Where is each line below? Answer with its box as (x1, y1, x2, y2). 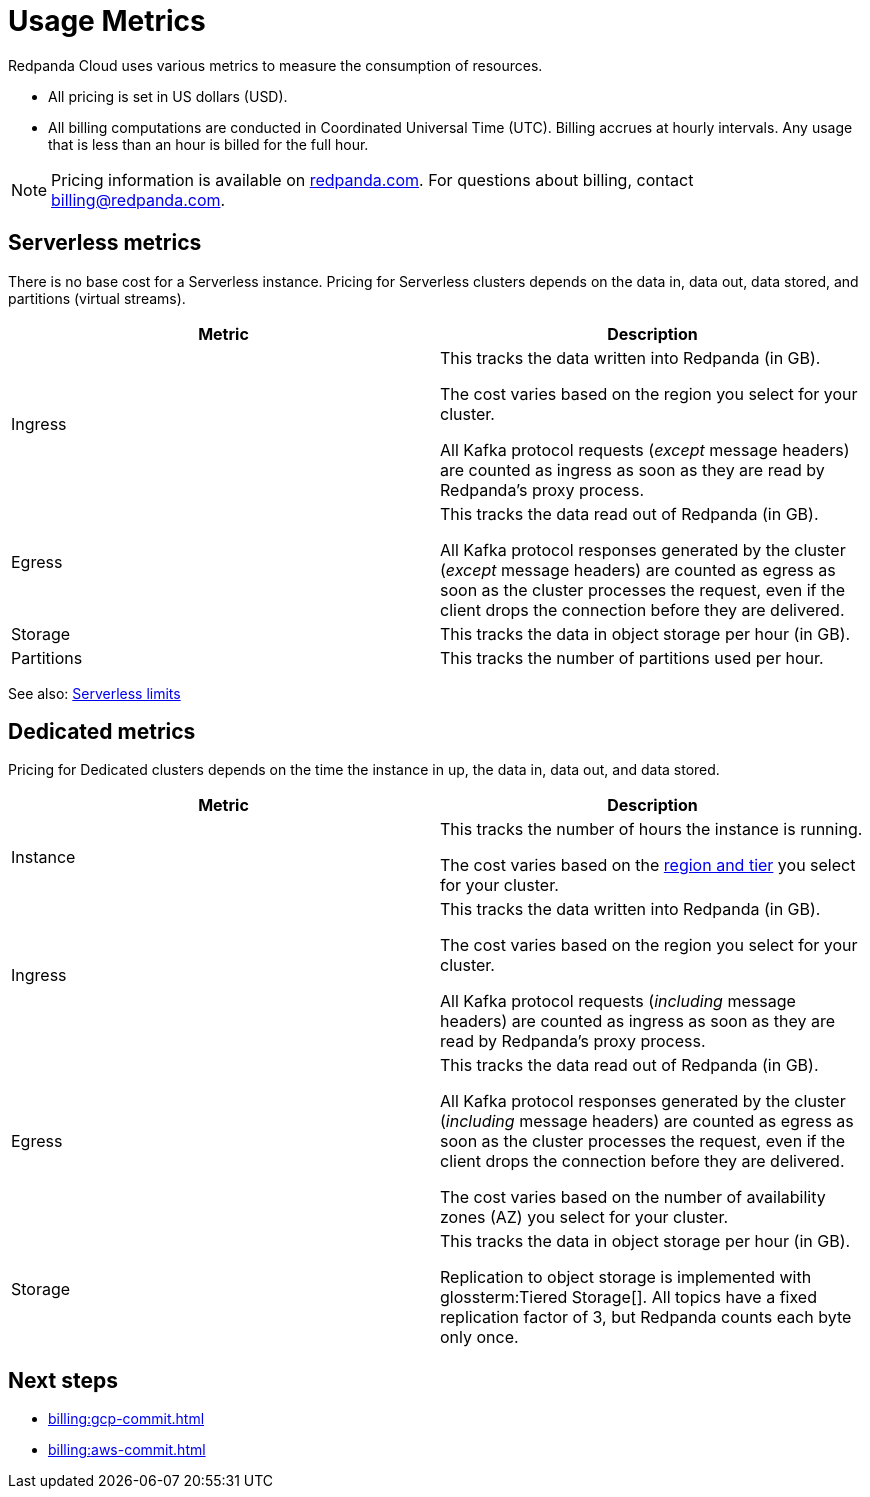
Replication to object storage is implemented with (440, 1267, 812, 1288)
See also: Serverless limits (8, 684, 181, 702)
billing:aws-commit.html (48, 1441, 206, 1459)
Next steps (8, 1367, 118, 1393)
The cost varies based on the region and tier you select (440, 855, 856, 876)
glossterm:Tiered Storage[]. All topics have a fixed (440, 1287, 817, 1308)
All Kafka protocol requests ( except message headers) (440, 439, 850, 460)
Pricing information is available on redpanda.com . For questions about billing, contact (51, 169, 694, 190)
